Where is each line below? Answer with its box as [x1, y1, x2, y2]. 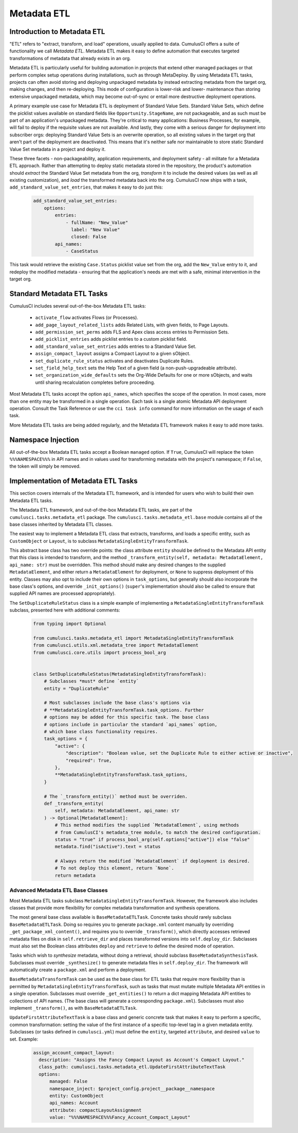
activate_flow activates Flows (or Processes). [35, 314, 139, 321]
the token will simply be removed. [9, 463, 81, 470]
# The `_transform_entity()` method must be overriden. [44, 793, 188, 799]
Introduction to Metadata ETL [9, 27, 105, 36]
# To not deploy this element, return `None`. [54, 865, 174, 871]
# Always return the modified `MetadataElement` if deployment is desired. [54, 858, 250, 864]
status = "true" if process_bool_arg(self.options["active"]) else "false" [54, 837, 250, 842]
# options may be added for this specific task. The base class [44, 714, 210, 720]
